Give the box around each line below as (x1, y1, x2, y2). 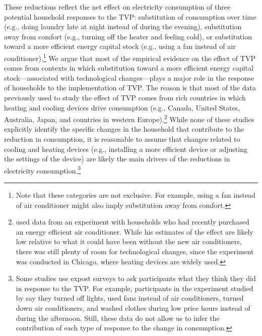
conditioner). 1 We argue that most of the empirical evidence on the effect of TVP (4, 51, 255, 63)
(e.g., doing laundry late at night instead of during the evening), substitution (4, 21, 242, 32)
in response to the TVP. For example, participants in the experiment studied (16, 283, 253, 293)
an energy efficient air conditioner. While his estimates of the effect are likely (16, 226, 253, 237)
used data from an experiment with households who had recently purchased (16, 216, 249, 227)
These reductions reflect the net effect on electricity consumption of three (4, 2, 231, 12)
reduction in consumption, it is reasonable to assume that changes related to (4, 134, 240, 144)
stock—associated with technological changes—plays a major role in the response (4, 72, 254, 83)
